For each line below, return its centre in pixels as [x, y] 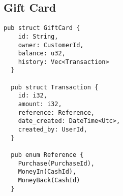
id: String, [38, 36]
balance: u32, [42, 54]
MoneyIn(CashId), [47, 172]
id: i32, [33, 96]
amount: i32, [40, 104]
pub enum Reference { [47, 155]
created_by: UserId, [53, 130]
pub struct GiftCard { [42, 28]
